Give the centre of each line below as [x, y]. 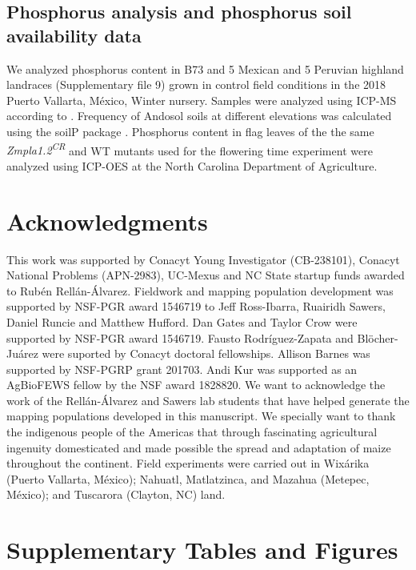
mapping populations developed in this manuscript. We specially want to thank [201, 416]
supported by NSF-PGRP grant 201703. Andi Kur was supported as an [182, 369]
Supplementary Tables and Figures [202, 550]
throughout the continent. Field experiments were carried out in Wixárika [188, 463]
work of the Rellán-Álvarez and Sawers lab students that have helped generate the [208, 400]
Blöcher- [378, 337]
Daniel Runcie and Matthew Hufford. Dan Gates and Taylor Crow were [182, 321]
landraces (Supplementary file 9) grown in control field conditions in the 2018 [196, 84]
